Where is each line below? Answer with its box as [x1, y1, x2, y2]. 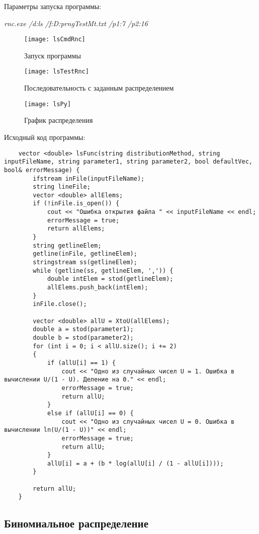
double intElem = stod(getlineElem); [47, 275, 174, 283]
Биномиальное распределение [4, 515, 149, 531]
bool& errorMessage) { [4, 166, 80, 174]
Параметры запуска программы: [4, 1, 102, 11]
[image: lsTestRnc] [24, 68, 89, 75]
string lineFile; [33, 183, 91, 191]
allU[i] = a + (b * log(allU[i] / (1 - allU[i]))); [47, 460, 224, 467]
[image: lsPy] [24, 100, 71, 108]
